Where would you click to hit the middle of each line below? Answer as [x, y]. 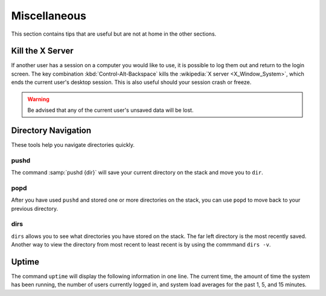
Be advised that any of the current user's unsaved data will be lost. [110, 110]
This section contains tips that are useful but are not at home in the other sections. [114, 34]
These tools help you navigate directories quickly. [73, 144]
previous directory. [35, 208]
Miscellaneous [49, 16]
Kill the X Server [42, 51]
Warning [38, 99]
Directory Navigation [51, 130]
